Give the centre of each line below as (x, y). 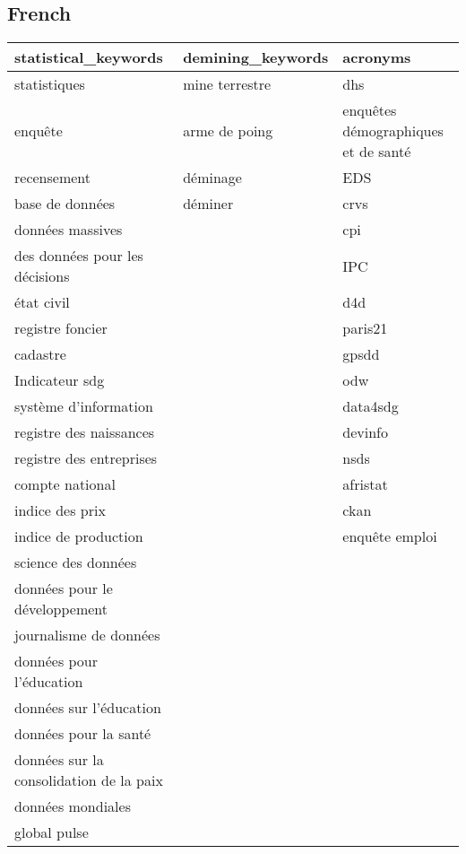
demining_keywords (256, 57)
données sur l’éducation (88, 708)
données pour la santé (83, 734)
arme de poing (228, 131)
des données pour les (79, 256)
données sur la (59, 760)
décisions (42, 276)
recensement (52, 178)
